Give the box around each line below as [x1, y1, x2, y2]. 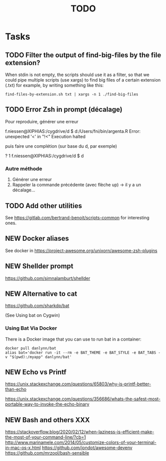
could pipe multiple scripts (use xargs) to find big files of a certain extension [5, 77, 161, 83]
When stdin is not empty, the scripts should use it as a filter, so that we [5, 72, 150, 78]
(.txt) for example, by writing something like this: [5, 83, 104, 88]
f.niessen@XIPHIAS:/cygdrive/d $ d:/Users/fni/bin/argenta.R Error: [5, 128, 141, 134]
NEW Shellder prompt [5, 262, 73, 271]
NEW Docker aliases [5, 234, 69, 243]
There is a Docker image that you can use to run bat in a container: [5, 336, 142, 342]
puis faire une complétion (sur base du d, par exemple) [5, 143, 117, 149]
